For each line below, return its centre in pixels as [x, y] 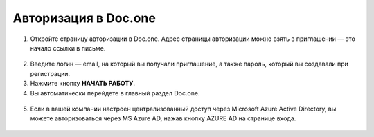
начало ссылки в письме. [68, 48]
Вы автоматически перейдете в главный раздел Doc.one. [115, 93]
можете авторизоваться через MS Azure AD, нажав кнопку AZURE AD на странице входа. [163, 118]
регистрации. [50, 73]
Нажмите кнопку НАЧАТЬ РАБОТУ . [82, 84]
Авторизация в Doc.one [84, 18]
